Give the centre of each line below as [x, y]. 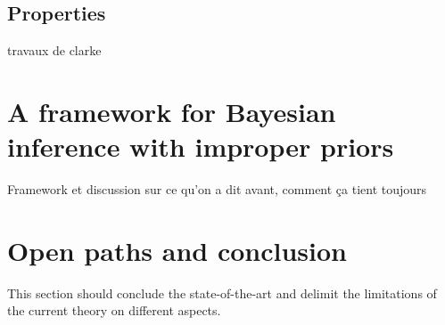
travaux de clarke [54, 50]
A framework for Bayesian [172, 111]
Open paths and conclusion [177, 250]
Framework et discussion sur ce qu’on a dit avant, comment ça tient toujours [217, 189]
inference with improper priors [201, 146]
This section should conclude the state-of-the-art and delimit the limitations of [222, 292]
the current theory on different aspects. [114, 310]
